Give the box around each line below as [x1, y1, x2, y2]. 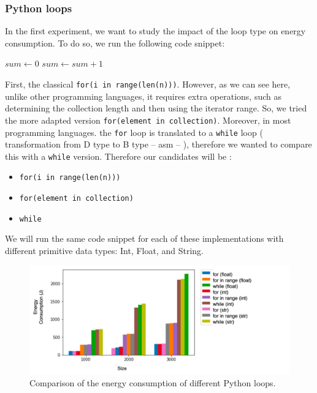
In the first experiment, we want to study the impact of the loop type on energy [5, 24, 306, 37]
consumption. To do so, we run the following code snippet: [5, 36, 225, 49]
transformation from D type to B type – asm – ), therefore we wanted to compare [5, 138, 312, 151]
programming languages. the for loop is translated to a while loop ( [5, 125, 263, 138]
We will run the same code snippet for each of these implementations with [5, 232, 284, 245]
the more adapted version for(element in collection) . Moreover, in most [5, 113, 291, 126]
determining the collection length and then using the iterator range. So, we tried [5, 102, 307, 114]
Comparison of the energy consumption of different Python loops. [29, 376, 276, 389]
